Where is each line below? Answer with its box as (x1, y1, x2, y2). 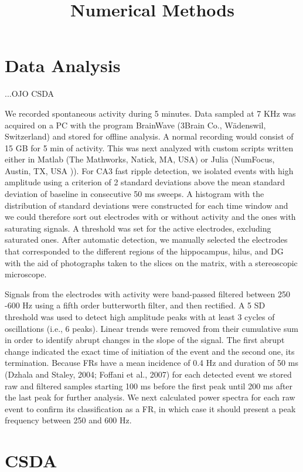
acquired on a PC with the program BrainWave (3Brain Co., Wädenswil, (5, 118, 266, 131)
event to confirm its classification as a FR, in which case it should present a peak (5, 402, 296, 415)
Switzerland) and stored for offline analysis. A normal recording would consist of (5, 130, 294, 142)
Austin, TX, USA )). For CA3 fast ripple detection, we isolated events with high (5, 164, 294, 176)
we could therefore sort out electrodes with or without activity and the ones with (5, 210, 296, 223)
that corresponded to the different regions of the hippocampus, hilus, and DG (5, 245, 284, 257)
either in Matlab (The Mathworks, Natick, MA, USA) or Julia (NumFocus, (5, 153, 275, 165)
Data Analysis (5, 53, 121, 77)
